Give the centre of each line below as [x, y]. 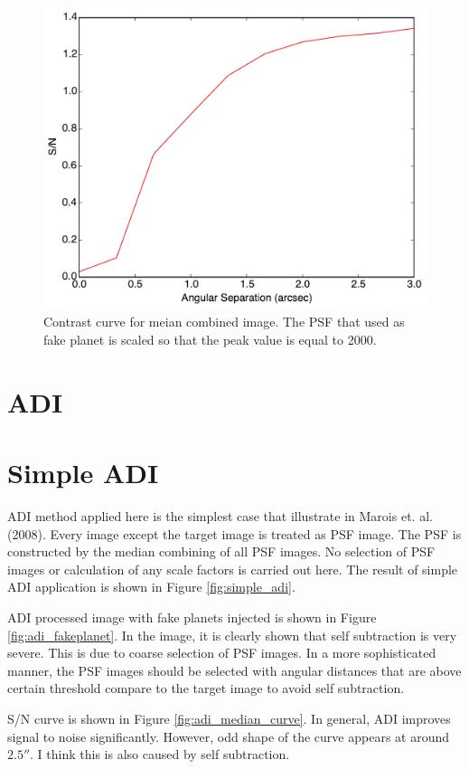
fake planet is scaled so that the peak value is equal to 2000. [210, 339]
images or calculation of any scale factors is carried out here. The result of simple [233, 569]
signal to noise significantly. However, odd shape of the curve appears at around [229, 736]
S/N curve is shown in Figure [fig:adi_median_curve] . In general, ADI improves [229, 718]
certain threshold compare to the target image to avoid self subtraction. [206, 688]
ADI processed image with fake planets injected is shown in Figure [192, 617]
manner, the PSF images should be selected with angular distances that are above [234, 670]
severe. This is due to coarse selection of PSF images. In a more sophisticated [222, 653]
